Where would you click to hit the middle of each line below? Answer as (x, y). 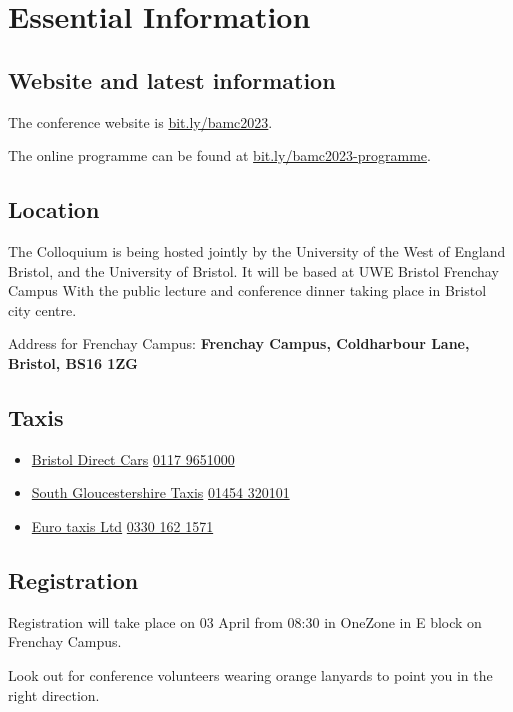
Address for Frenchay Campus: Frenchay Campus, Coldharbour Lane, (239, 343)
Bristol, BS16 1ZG (73, 362)
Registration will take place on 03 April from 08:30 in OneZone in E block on (245, 621)
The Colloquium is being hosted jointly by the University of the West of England (257, 250)
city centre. (42, 309)
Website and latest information (172, 79)
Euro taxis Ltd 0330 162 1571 (122, 525)
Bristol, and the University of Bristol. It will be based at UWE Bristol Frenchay (253, 270)
